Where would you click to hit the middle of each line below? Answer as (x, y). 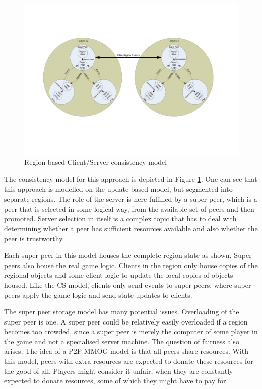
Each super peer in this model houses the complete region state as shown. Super (128, 255)
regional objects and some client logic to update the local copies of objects (119, 275)
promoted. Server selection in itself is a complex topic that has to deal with (120, 218)
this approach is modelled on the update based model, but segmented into (118, 189)
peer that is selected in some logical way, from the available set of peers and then (129, 208)
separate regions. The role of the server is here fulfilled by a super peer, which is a (131, 199)
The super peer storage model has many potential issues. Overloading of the (122, 312)
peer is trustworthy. (34, 238)
